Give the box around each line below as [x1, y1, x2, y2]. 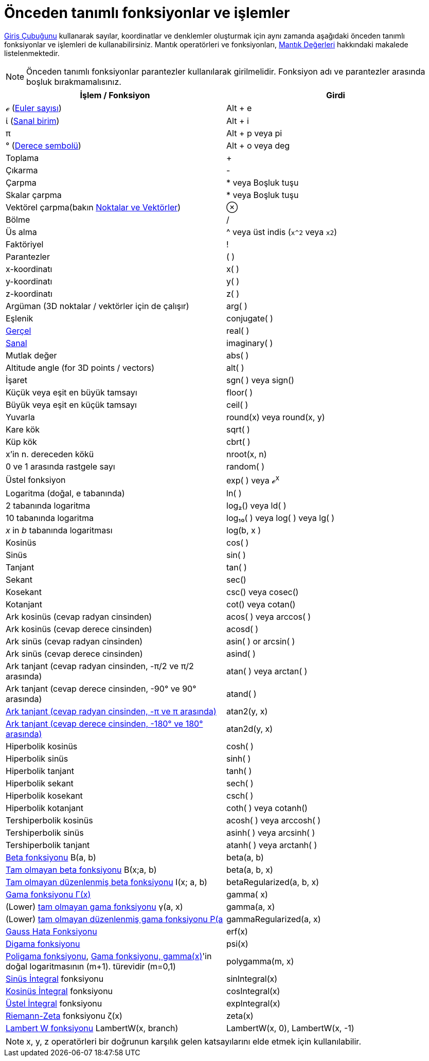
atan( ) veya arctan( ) [226, 666, 308, 677]
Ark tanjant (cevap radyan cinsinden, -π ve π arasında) [6, 706, 217, 717]
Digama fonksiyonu [6, 939, 80, 949]
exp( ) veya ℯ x [226, 473, 279, 486]
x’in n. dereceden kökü [6, 448, 94, 459]
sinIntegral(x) [226, 974, 278, 984]
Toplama [6, 152, 39, 163]
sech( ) [226, 778, 254, 789]
